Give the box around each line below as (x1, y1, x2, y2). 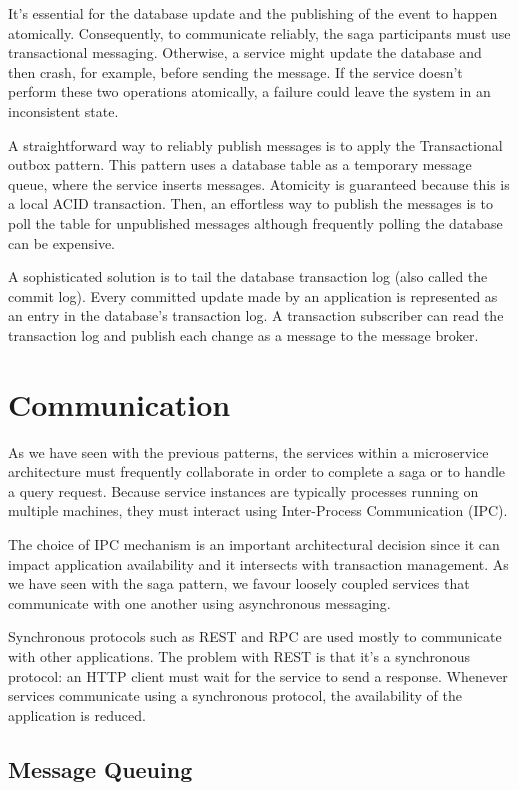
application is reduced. (8, 704, 146, 725)
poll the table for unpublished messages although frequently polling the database (8, 212, 503, 233)
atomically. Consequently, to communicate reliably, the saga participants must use (8, 22, 511, 43)
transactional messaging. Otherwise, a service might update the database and (8, 42, 482, 63)
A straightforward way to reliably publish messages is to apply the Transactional (8, 134, 503, 155)
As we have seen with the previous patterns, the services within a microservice (8, 441, 489, 462)
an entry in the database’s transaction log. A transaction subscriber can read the (8, 305, 504, 326)
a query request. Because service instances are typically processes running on (8, 480, 479, 501)
